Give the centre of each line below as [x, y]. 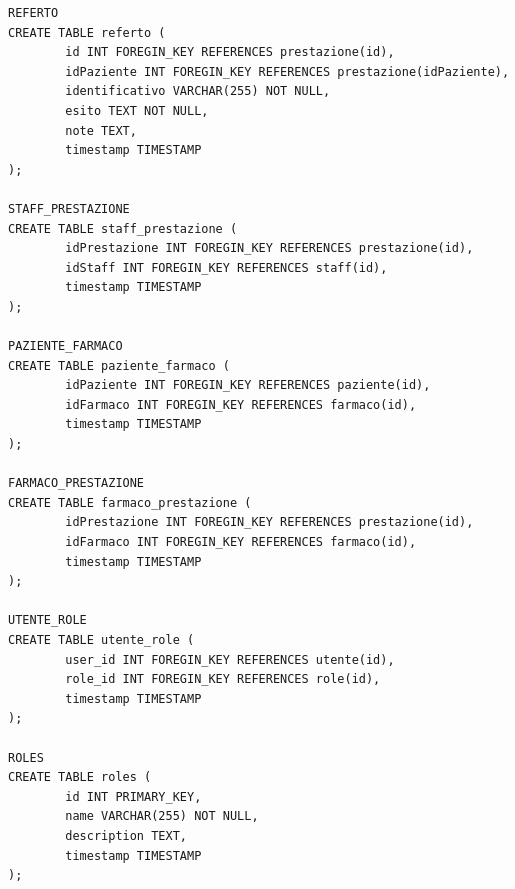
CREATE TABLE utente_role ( [101, 640]
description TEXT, [126, 835]
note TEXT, [101, 130]
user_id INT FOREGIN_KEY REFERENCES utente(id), [230, 659]
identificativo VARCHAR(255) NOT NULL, [198, 91]
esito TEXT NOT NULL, [137, 110]
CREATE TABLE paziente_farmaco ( [119, 365]
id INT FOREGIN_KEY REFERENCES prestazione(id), [230, 52]
